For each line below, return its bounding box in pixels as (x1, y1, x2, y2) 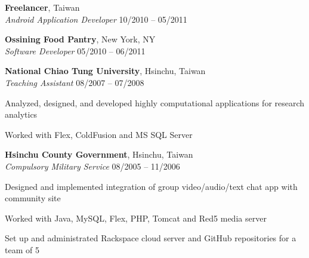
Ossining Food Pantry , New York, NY (5, 33, 156, 45)
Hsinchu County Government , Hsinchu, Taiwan (5, 148, 193, 161)
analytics (5, 108, 38, 121)
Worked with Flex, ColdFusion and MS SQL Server (5, 128, 193, 140)
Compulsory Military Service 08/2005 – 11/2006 (5, 159, 180, 172)
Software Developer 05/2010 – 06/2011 (5, 44, 146, 57)
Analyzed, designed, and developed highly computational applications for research (5, 96, 305, 109)
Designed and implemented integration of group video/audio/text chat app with (5, 180, 298, 192)
